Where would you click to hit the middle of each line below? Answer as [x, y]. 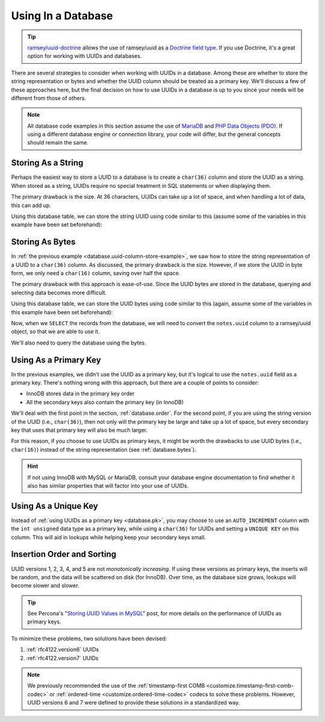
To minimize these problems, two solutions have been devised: [89, 638]
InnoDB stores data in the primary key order [80, 394]
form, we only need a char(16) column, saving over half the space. [96, 273]
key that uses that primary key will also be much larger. [79, 430]
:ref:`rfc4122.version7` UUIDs [62, 658]
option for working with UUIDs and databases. [85, 56]
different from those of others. [49, 98]
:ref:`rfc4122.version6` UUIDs [63, 650]
